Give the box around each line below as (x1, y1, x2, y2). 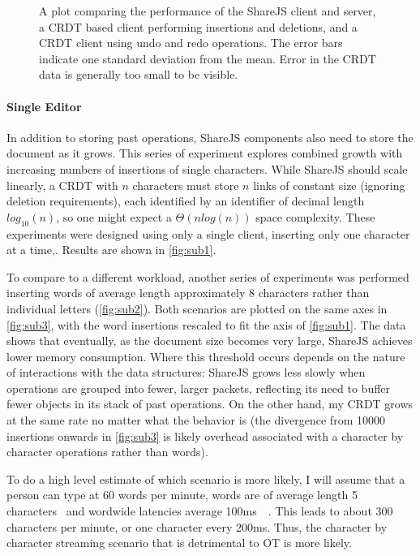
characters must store (132, 176, 239, 193)
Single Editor (6, 97, 82, 114)
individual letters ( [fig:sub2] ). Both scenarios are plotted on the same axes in (6, 300, 388, 317)
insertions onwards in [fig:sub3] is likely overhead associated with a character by (6, 427, 404, 444)
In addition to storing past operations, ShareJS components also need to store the (6, 128, 414, 145)
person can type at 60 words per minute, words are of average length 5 (6, 486, 358, 503)
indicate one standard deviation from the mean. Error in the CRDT (39, 50, 376, 67)
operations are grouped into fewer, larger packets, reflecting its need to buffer (6, 379, 391, 396)
